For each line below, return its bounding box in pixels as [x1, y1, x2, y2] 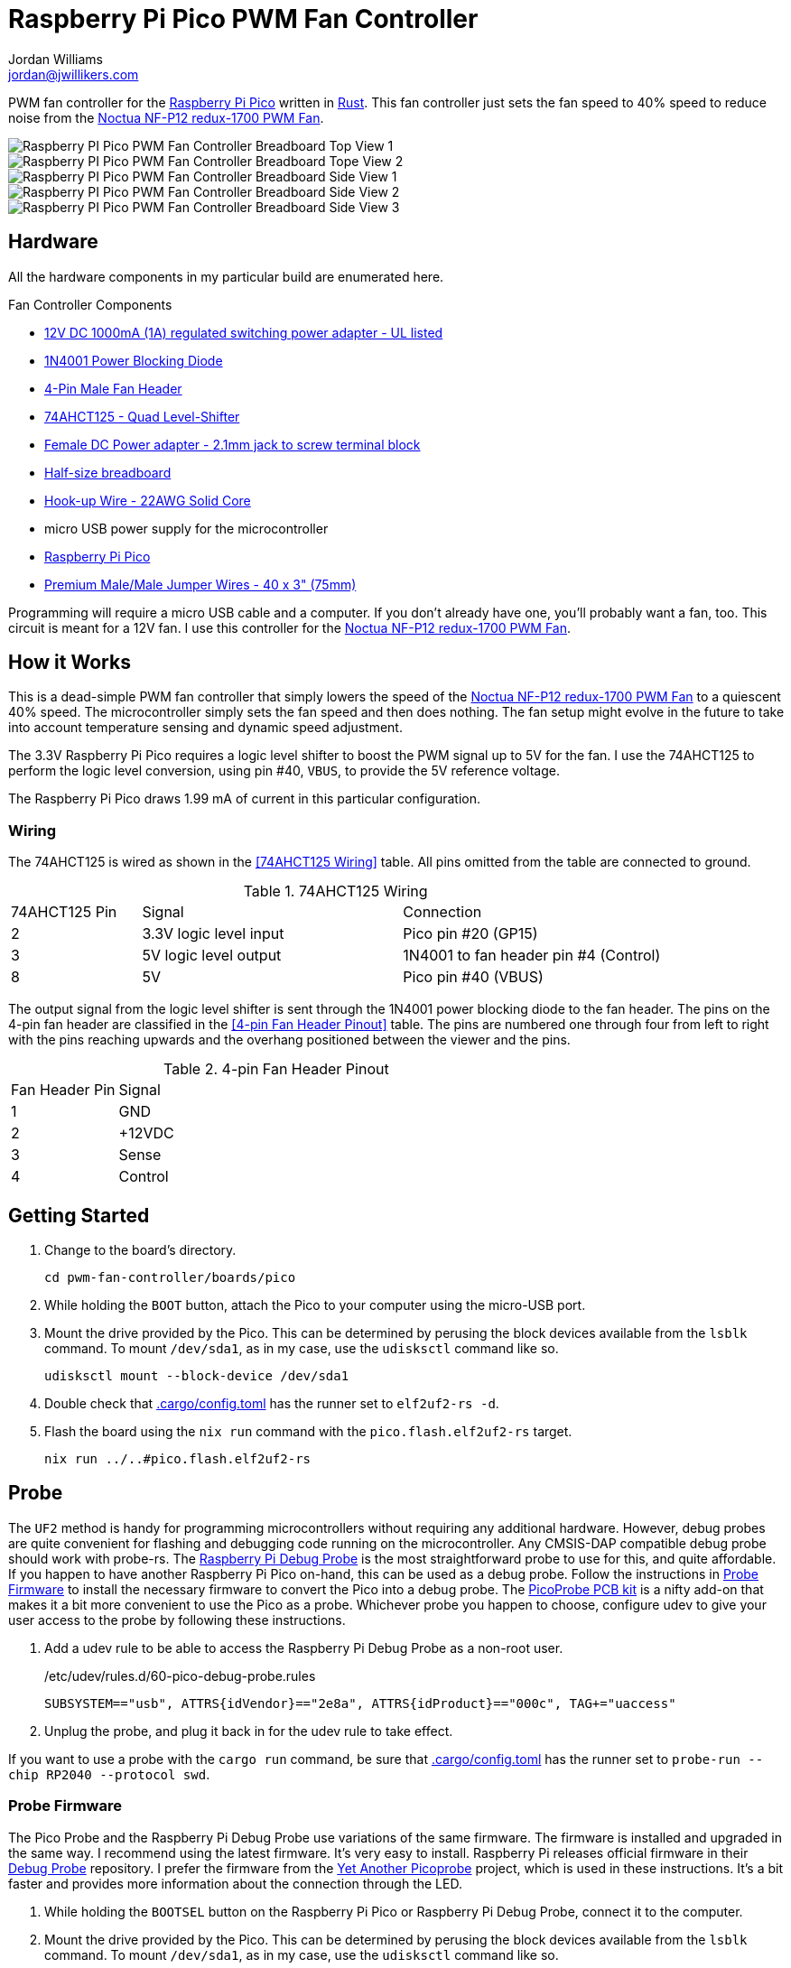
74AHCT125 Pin [11, 903, 117, 922]
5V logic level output [142, 946, 282, 965]
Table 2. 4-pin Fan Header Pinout [163, 1060, 389, 1079]
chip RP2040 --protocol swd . [8, 1766, 210, 1782]
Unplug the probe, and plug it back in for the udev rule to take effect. [44, 1722, 453, 1739]
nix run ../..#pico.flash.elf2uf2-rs [44, 1452, 312, 1467]
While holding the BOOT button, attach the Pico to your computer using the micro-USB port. [44, 1297, 586, 1314]
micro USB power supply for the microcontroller [44, 520, 329, 536]
